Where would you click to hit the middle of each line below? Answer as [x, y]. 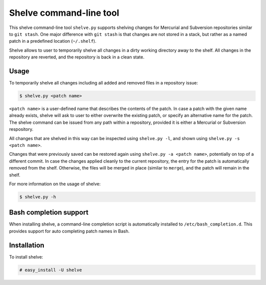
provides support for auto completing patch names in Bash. [69, 231]
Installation [27, 245]
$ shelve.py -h [38, 197]
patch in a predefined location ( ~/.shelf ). [53, 41]
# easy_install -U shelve [51, 270]
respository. [21, 129]
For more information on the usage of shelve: [55, 184]
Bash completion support [49, 213]
